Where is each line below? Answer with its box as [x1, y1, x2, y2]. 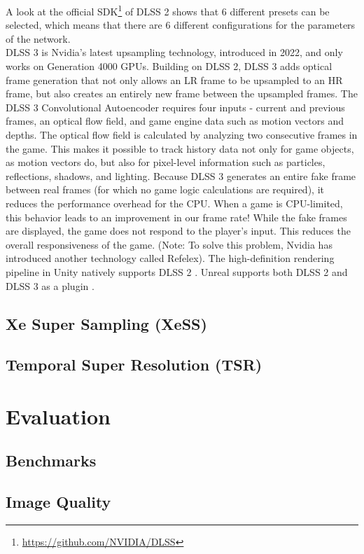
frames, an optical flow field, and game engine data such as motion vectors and [6, 113, 344, 128]
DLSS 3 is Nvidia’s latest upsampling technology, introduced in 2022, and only [6, 45, 343, 60]
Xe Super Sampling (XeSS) [6, 312, 207, 334]
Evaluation [6, 401, 111, 430]
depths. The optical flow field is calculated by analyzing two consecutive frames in [6, 127, 358, 141]
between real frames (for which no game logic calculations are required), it [6, 182, 324, 197]
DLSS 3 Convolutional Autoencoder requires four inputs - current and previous [6, 99, 345, 114]
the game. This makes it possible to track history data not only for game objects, [6, 141, 354, 155]
